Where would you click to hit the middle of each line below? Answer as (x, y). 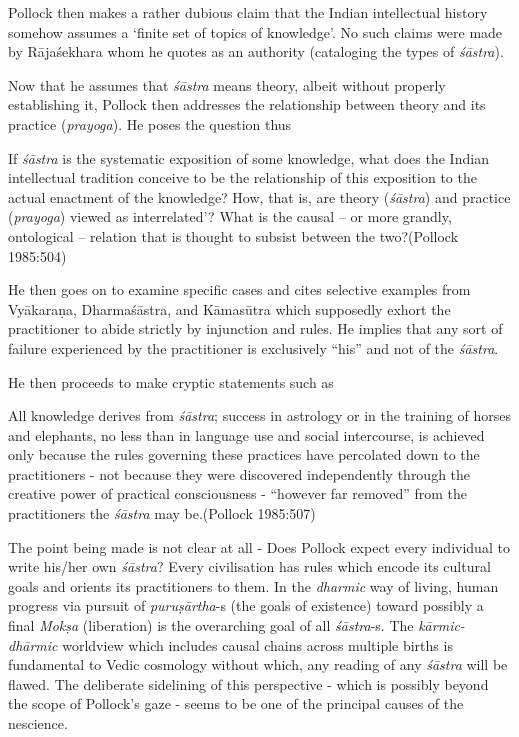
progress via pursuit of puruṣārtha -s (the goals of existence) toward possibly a (246, 605)
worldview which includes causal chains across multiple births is (257, 644)
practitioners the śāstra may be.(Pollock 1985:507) (162, 513)
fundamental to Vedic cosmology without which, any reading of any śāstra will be (258, 664)
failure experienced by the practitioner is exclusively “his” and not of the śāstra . (253, 347)
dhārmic (33, 644)
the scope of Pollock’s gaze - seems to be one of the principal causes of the (236, 703)
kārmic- (441, 625)
